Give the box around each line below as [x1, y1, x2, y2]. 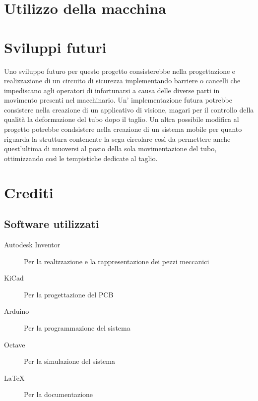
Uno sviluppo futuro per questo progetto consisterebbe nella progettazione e [4, 65, 236, 76]
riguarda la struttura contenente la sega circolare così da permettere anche [4, 133, 231, 144]
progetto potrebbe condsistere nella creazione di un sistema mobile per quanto [4, 124, 242, 134]
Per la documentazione [24, 389, 93, 400]
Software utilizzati [4, 216, 99, 231]
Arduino [4, 306, 29, 316]
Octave [4, 339, 25, 349]
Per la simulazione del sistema [24, 356, 115, 366]
